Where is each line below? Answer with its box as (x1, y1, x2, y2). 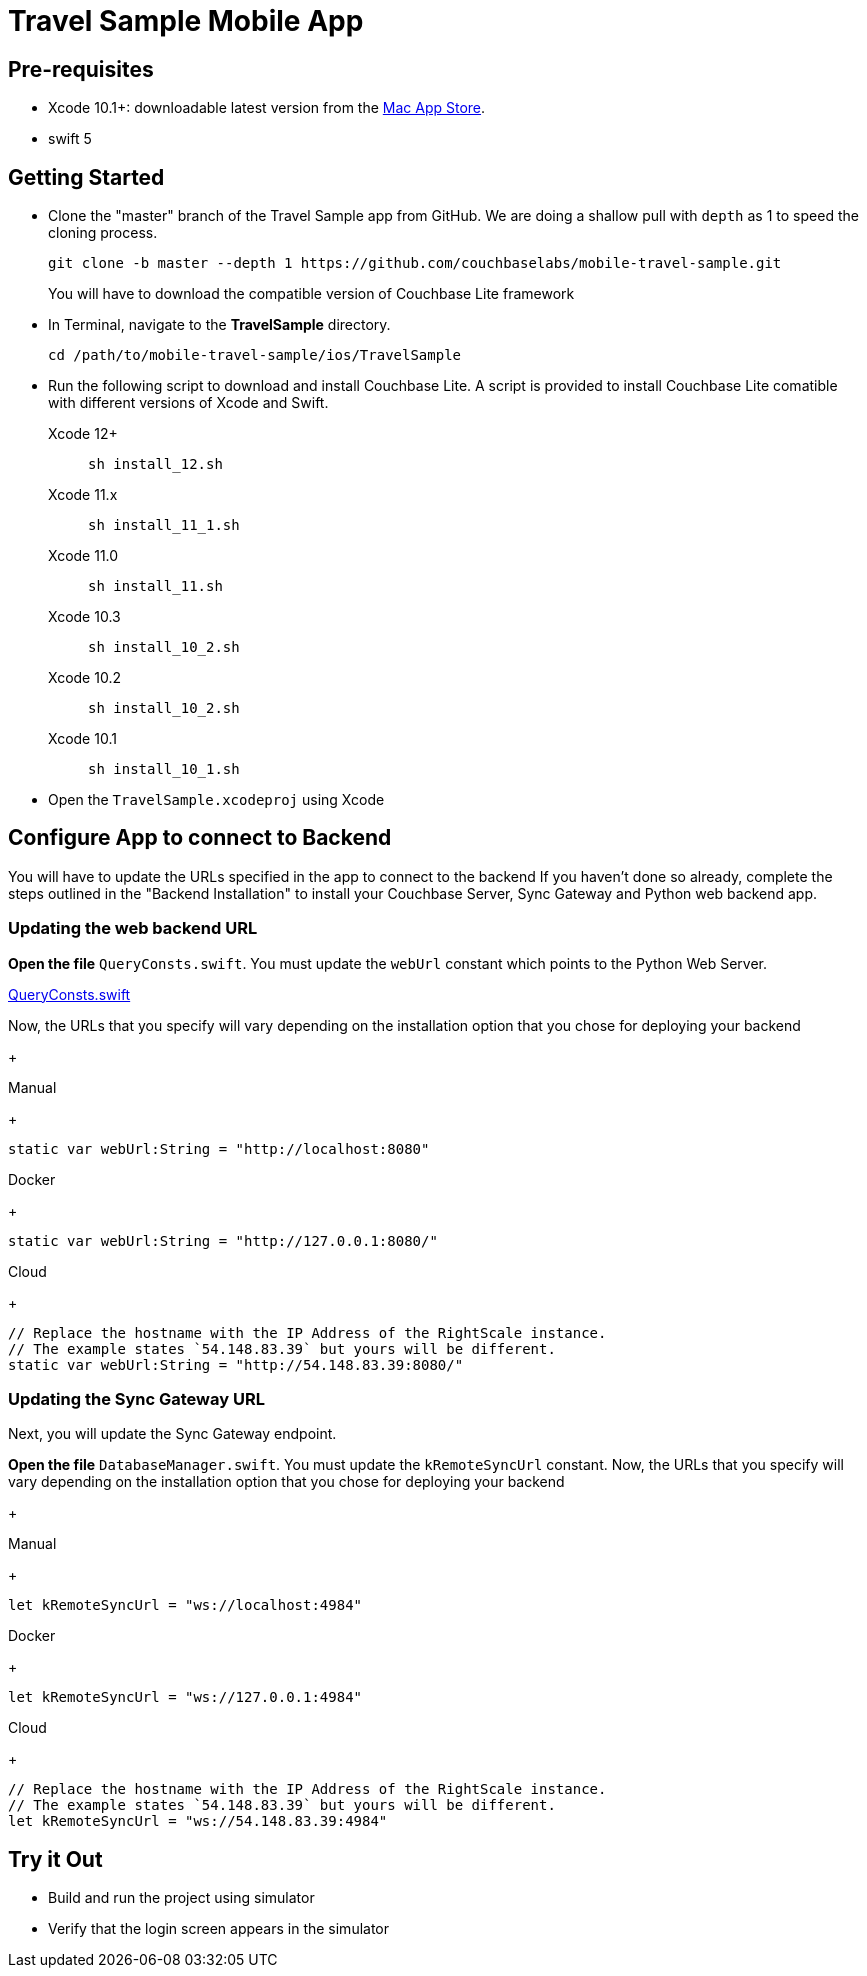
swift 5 (48, 130, 92, 148)
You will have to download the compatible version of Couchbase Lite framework (48, 285, 575, 303)
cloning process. (48, 224, 158, 242)
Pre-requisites (8, 56, 154, 82)
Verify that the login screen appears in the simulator (48, 1920, 390, 1938)
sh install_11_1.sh (88, 517, 240, 534)
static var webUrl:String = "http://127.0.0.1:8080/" (8, 1232, 438, 1249)
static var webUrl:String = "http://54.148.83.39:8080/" (8, 1356, 464, 1373)
